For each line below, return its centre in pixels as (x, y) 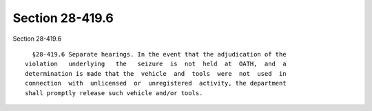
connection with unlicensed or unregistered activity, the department (156, 83)
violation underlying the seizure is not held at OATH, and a (156, 64)
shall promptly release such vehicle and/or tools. (114, 93)
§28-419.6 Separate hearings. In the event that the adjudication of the (159, 54)
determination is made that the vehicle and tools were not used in (156, 73)
